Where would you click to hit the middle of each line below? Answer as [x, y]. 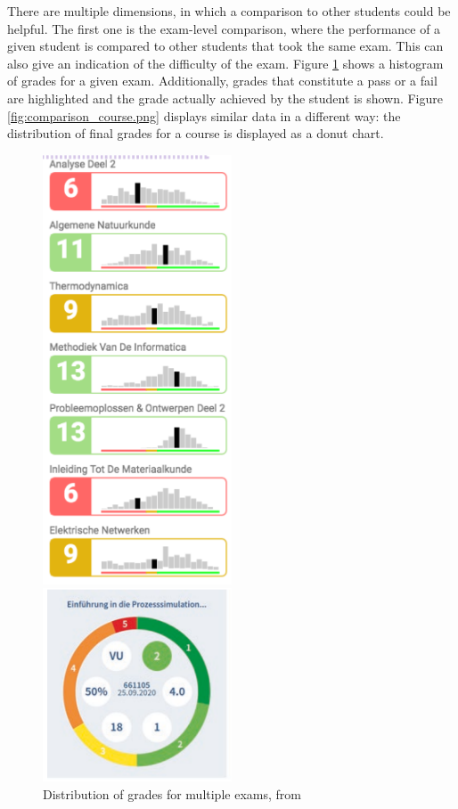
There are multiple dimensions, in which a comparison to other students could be [229, 11]
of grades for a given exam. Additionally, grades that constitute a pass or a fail [222, 81]
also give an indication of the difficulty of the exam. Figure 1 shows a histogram [225, 63]
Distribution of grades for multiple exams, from [172, 793]
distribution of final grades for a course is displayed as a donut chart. [196, 133]
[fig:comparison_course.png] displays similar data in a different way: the [204, 115]
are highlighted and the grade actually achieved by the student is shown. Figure [225, 98]
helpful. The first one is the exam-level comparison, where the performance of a [224, 28]
